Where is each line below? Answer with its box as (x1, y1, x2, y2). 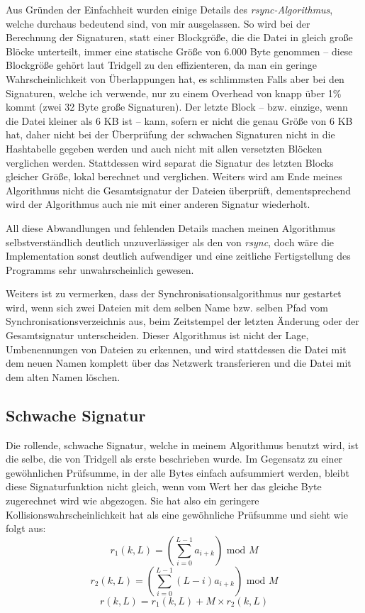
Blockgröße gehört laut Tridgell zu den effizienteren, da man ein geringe (6, 57, 318, 72)
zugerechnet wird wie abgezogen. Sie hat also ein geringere (6, 493, 259, 508)
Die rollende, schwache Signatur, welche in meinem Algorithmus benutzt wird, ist (6, 437, 359, 452)
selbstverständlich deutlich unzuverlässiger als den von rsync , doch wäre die (6, 234, 335, 249)
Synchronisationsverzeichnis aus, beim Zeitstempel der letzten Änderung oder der (6, 314, 359, 328)
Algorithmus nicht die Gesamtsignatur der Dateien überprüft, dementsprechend (6, 182, 351, 197)
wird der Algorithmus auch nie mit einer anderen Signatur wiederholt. (6, 197, 310, 211)
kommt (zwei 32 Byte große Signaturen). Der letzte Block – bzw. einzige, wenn (6, 99, 348, 114)
